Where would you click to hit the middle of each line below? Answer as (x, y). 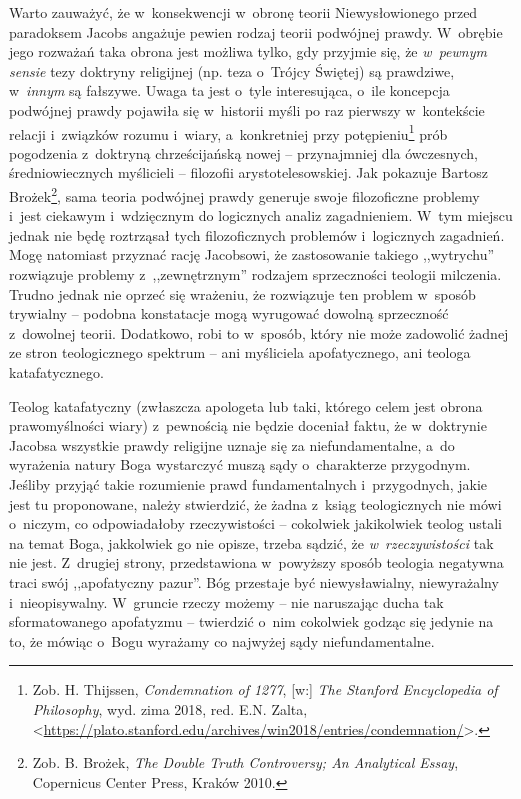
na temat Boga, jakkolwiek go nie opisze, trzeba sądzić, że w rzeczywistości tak (251, 542)
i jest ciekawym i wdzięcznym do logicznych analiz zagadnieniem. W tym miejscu (261, 215)
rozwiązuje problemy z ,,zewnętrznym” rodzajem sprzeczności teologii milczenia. (255, 274)
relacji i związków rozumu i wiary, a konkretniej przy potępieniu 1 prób (228, 132)
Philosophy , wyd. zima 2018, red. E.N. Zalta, (170, 708)
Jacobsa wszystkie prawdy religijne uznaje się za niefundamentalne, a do (232, 444)
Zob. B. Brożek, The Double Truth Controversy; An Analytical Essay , (245, 762)
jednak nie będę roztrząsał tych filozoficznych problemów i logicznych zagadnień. (257, 234)
